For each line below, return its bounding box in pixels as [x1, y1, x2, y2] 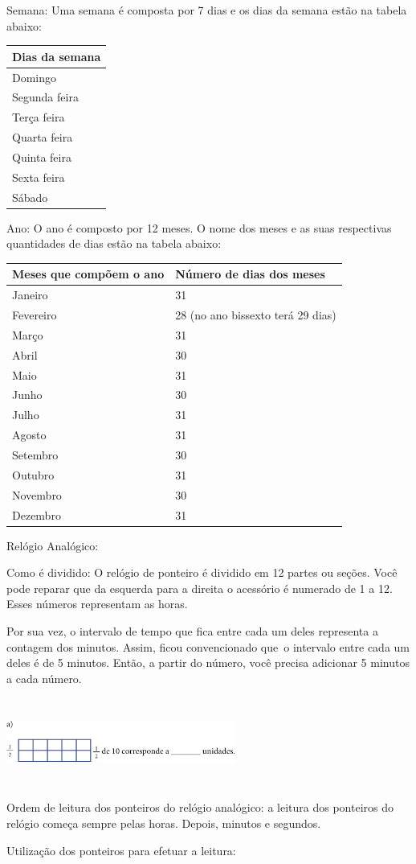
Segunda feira [12, 88, 79, 105]
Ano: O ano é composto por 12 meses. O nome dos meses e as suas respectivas [6, 219, 392, 236]
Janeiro [12, 286, 48, 303]
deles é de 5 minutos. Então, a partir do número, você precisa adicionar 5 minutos [6, 654, 410, 671]
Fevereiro [12, 307, 57, 323]
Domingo [12, 68, 57, 85]
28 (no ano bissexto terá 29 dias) [175, 307, 336, 323]
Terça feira [12, 109, 65, 125]
